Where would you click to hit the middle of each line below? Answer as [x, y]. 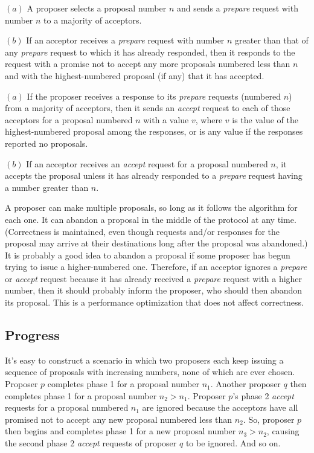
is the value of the [265, 119]
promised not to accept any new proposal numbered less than [119, 419]
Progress [32, 335]
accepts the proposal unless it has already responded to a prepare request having [154, 175]
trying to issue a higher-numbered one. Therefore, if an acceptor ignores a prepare [156, 267]
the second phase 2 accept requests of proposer [91, 443]
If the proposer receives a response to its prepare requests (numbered [154, 96]
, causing [283, 431]
